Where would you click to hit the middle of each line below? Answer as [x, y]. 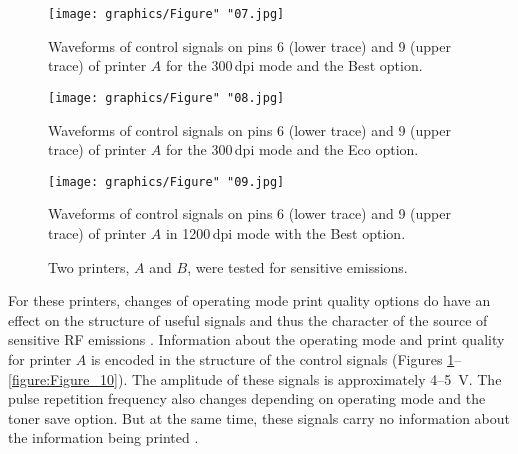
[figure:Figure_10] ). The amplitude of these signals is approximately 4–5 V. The [255, 378]
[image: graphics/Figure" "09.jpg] [166, 181]
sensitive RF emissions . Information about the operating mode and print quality [256, 339]
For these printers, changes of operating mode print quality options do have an [249, 300]
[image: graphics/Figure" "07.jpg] [166, 14]
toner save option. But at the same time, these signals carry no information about [259, 417]
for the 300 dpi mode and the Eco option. [292, 149]
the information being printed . [103, 437]
